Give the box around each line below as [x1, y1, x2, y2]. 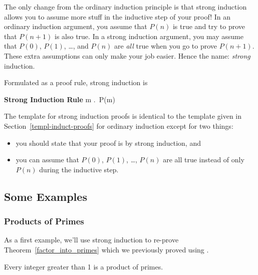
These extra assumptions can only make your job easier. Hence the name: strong [4, 50, 250, 61]
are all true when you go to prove [114, 41, 217, 51]
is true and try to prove [172, 21, 245, 32]
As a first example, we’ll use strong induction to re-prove [4, 234, 179, 245]
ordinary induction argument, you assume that [4, 21, 147, 32]
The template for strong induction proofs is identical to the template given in [4, 111, 242, 121]
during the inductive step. [39, 164, 119, 174]
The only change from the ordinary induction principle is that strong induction [4, 2, 247, 12]
